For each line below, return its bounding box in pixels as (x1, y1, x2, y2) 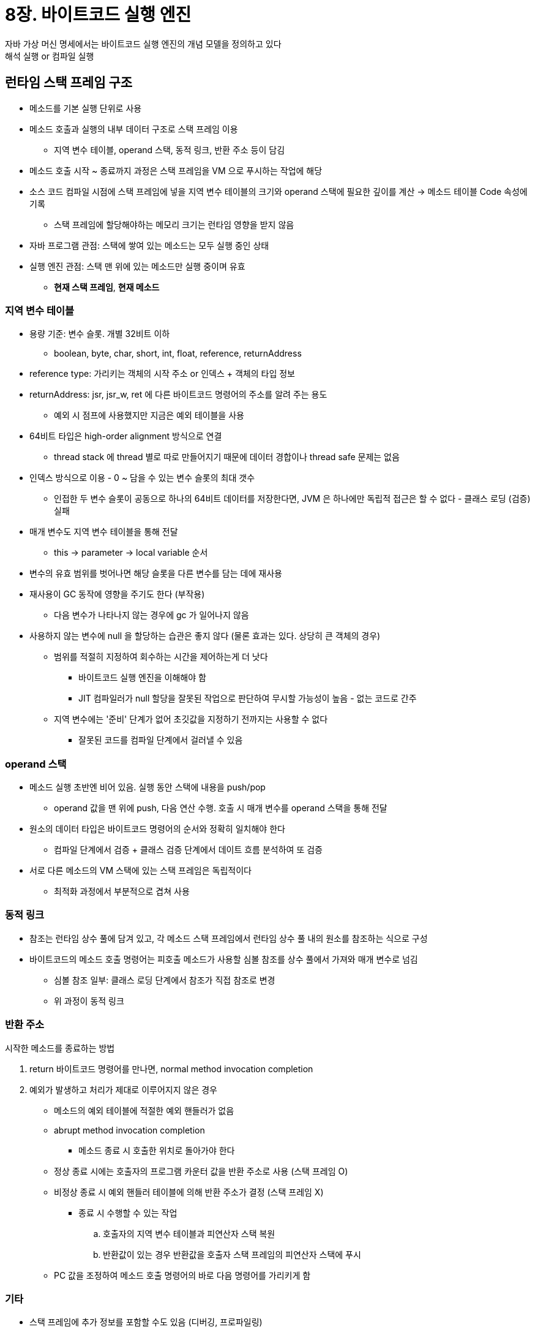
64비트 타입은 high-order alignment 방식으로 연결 (29, 431, 222, 442)
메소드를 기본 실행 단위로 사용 (29, 102, 142, 113)
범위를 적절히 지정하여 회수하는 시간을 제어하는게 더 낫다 (54, 651, 268, 662)
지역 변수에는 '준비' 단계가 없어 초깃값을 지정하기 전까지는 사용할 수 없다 (54, 714, 328, 725)
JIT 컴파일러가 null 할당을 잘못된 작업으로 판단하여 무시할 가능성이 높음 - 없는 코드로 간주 (78, 693, 417, 704)
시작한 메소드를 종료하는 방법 (5, 1042, 115, 1053)
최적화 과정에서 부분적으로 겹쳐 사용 (54, 886, 190, 897)
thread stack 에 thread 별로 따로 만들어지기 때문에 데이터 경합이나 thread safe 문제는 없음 (54, 452, 400, 463)
